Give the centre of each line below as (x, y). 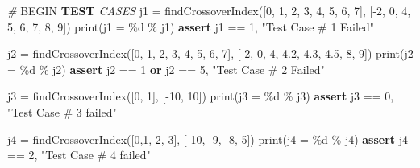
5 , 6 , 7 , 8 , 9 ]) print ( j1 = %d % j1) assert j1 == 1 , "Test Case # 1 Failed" (191, 26)
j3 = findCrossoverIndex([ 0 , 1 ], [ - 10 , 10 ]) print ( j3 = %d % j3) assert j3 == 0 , (201, 96)
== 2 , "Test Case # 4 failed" (79, 155)
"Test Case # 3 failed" (62, 111)
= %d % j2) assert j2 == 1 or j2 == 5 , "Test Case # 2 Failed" (166, 69)
